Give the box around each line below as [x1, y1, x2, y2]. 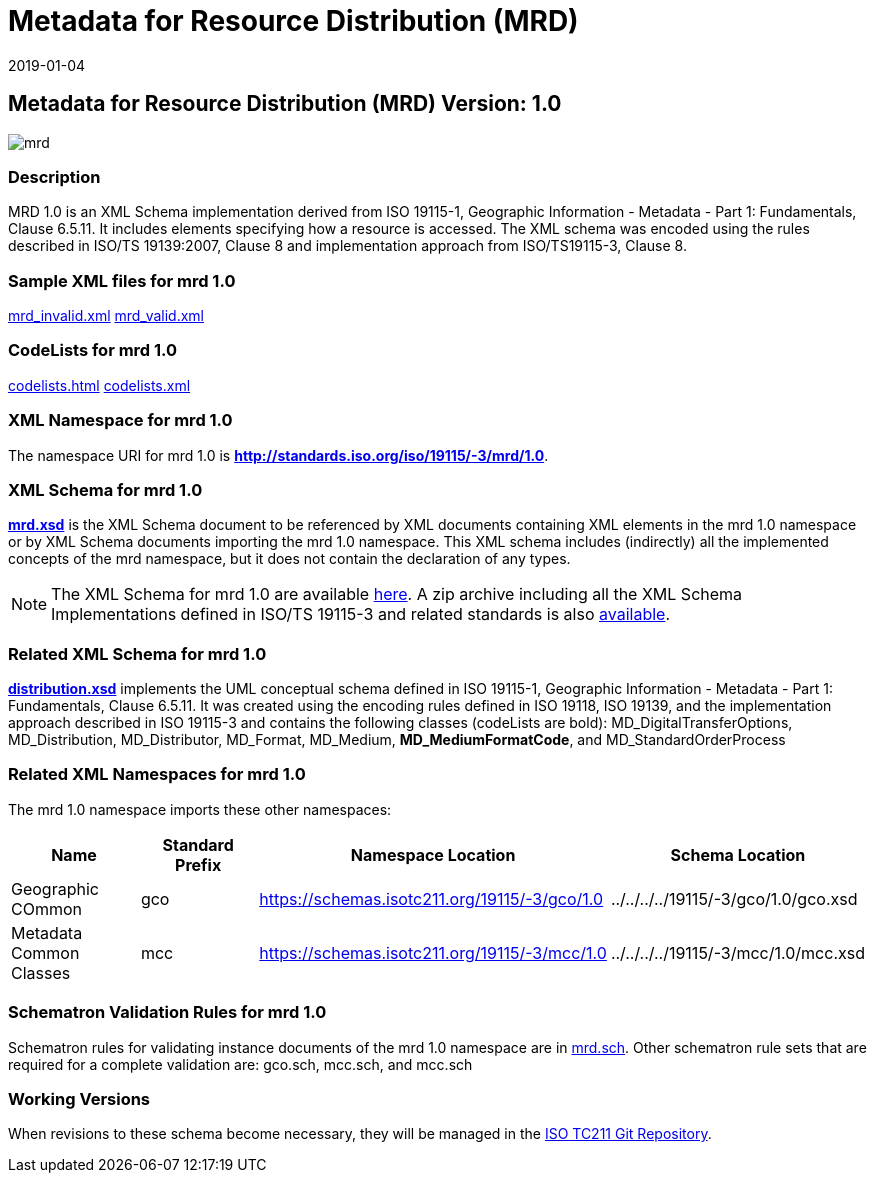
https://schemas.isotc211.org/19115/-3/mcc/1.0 [259, 942, 607, 963]
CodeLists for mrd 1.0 [8, 340, 178, 361]
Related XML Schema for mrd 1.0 [8, 643, 267, 664]
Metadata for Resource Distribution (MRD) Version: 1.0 [8, 91, 562, 117]
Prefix [175, 854, 222, 875]
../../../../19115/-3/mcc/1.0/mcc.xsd [610, 942, 865, 963]
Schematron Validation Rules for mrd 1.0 [8, 1002, 327, 1023]
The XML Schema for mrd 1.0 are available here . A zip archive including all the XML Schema [51, 584, 743, 605]
